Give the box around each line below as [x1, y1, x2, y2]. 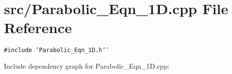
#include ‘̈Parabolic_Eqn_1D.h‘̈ [4, 47, 106, 54]
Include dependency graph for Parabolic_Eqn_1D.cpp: [4, 60, 170, 71]
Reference [4, 18, 72, 37]
